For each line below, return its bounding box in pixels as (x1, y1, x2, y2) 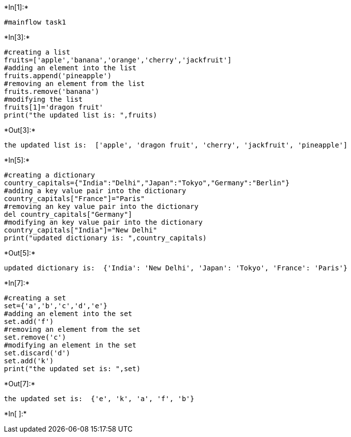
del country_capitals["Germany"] (4, 210, 133, 218)
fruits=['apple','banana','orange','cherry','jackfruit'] (4, 56, 232, 64)
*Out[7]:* (4, 379, 35, 388)
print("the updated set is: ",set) (4, 365, 141, 373)
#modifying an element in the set (4, 341, 136, 349)
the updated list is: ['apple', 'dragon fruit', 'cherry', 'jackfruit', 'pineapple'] (4, 141, 348, 149)
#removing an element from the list (4, 80, 145, 87)
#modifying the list (4, 95, 83, 103)
